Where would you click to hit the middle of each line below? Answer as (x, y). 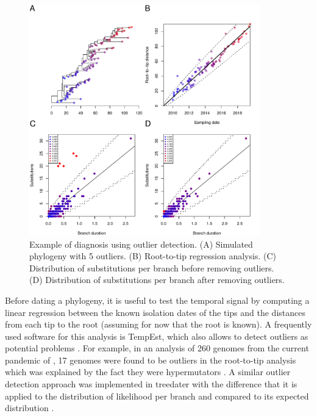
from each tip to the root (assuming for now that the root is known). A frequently (158, 324)
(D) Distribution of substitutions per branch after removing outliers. (157, 280)
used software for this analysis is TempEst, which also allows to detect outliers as (157, 336)
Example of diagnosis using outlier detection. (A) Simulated (141, 244)
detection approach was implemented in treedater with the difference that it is (151, 384)
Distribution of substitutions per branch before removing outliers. (152, 267)
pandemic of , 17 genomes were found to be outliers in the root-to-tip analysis (151, 360)
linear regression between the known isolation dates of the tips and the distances (155, 312)
